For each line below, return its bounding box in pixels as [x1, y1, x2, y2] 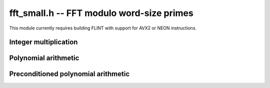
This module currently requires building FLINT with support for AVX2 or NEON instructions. [9, 25, 197, 31]
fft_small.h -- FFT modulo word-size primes [9, 7, 193, 18]
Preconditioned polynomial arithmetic [9, 70, 130, 78]
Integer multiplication [9, 38, 78, 46]
